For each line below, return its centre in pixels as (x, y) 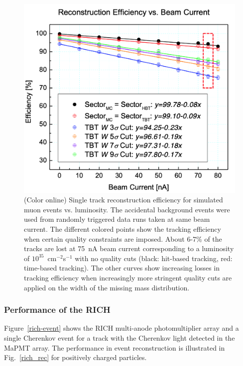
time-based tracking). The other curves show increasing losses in (122, 268)
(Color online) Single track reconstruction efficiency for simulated (123, 200)
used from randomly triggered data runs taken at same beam (117, 219)
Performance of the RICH (57, 310)
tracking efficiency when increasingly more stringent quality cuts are (128, 278)
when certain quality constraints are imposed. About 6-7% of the (123, 238)
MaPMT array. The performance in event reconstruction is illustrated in (115, 347)
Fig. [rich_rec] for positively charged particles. (75, 357)
